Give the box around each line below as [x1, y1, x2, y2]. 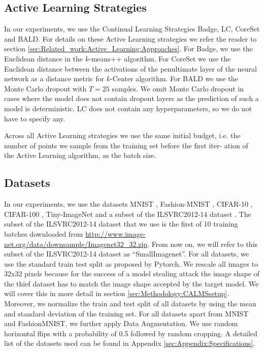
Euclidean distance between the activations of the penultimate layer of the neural [4, 63, 257, 74]
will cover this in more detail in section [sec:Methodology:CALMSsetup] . [4, 288, 229, 299]
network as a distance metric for [4, 73, 105, 84]
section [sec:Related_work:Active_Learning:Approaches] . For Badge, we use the [4, 43, 253, 54]
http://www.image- [85, 228, 146, 239]
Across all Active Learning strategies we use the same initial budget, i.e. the [4, 130, 241, 141]
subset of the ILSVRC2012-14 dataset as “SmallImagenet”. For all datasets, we [4, 248, 249, 259]
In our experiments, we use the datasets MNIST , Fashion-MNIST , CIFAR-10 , [4, 199, 253, 209]
